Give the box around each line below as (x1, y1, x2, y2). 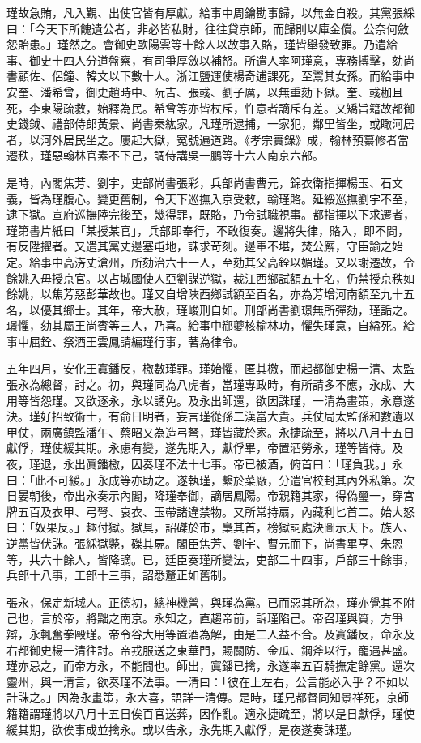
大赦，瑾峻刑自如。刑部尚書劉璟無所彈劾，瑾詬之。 (142, 301, 415, 318)
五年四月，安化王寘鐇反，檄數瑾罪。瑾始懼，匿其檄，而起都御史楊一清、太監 (6, 360, 415, 377)
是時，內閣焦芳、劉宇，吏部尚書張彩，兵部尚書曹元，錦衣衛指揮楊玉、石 (6, 173, 392, 190)
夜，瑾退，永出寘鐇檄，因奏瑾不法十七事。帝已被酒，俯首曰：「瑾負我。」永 (6, 455, 403, 472)
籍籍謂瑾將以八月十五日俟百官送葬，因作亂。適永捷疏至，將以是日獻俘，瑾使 (6, 704, 415, 721)
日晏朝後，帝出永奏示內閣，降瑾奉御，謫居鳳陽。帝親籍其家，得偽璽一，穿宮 (6, 487, 415, 504)
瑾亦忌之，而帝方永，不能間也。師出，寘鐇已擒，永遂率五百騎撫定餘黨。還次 (6, 657, 415, 674)
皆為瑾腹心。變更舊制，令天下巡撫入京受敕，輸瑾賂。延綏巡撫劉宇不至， (28, 190, 415, 207)
